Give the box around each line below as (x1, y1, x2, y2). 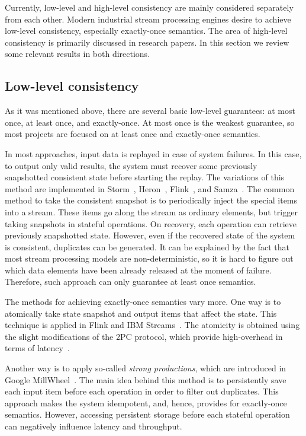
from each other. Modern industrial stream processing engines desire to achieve (5, 12, 291, 25)
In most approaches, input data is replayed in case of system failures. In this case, (5, 147, 302, 160)
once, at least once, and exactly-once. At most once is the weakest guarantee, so (5, 116, 295, 128)
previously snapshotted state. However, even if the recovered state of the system (5, 229, 295, 241)
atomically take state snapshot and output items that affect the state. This (5, 307, 277, 319)
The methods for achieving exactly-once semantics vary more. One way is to (5, 295, 281, 308)
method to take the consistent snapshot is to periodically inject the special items (5, 194, 298, 206)
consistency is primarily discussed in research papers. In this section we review (5, 36, 289, 48)
